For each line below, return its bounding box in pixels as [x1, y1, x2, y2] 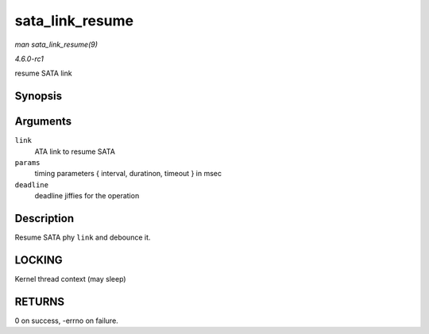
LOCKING [14, 253, 63, 267]
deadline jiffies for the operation [34, 191, 140, 201]
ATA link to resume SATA [34, 147, 115, 156]
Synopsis [14, 90, 63, 103]
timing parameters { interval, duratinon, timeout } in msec [34, 169, 222, 179]
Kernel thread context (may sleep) [14, 274, 126, 284]
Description [14, 212, 75, 225]
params [14, 159, 41, 167]
